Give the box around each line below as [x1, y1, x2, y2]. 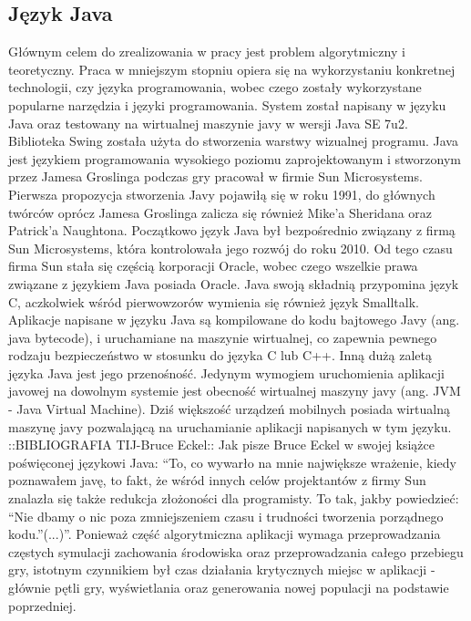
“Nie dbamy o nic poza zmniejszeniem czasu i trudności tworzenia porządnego [8, 506, 444, 525]
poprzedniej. [8, 595, 77, 615]
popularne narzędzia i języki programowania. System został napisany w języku [8, 95, 446, 114]
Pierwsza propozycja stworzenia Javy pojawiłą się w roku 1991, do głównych [8, 184, 435, 203]
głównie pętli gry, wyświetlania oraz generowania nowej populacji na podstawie [8, 578, 449, 597]
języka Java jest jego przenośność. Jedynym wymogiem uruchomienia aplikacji [8, 363, 445, 382]
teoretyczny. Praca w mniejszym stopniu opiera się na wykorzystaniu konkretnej [8, 59, 456, 78]
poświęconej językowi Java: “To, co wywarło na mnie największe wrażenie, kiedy [8, 452, 456, 471]
